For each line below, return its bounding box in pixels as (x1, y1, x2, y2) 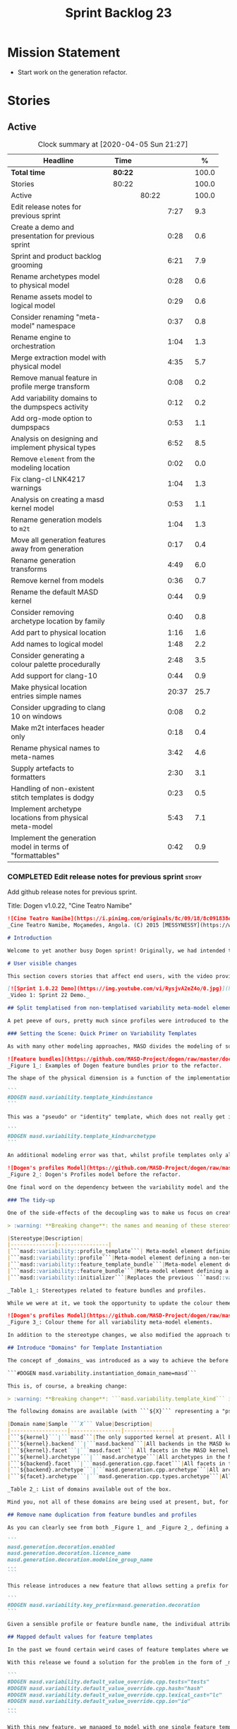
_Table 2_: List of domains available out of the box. (7, 1486, 172, 1493)
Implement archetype (11, 804, 82, 814)
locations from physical (11, 812, 88, 822)
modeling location (11, 463, 71, 472)
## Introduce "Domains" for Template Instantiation (7, 1345, 162, 1352)
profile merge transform (11, 381, 90, 391)
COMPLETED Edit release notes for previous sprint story (7, 872, 202, 881)
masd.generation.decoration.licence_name (7, 1550, 131, 1557)
